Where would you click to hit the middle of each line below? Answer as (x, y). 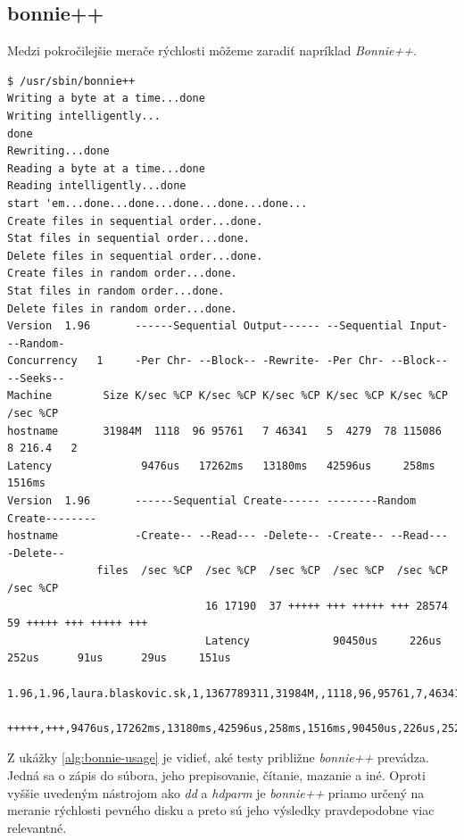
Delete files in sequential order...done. (135, 256)
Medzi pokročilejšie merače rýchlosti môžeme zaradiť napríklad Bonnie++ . (212, 50)
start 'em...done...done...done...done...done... (157, 203)
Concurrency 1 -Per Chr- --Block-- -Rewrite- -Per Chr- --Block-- (228, 361)
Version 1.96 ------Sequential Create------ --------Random (212, 501)
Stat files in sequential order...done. (129, 239)
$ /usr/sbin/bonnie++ (71, 81)
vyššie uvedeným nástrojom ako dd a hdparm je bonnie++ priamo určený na (216, 792)
